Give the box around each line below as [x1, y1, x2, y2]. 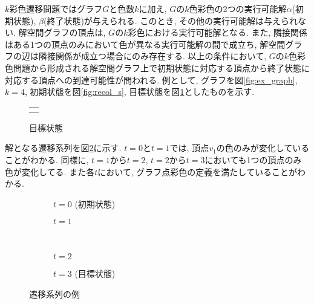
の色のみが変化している [216, 141, 310, 154]
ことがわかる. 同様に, [5, 153, 89, 166]
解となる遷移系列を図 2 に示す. [5, 141, 122, 154]
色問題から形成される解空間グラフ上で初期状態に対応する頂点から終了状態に [5, 61, 310, 74]
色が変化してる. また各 [5, 165, 95, 178]
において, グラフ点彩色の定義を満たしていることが [97, 165, 297, 178]
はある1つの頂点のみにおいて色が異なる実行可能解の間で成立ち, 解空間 [5, 37, 286, 50]
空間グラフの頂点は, [27, 26, 106, 39]
